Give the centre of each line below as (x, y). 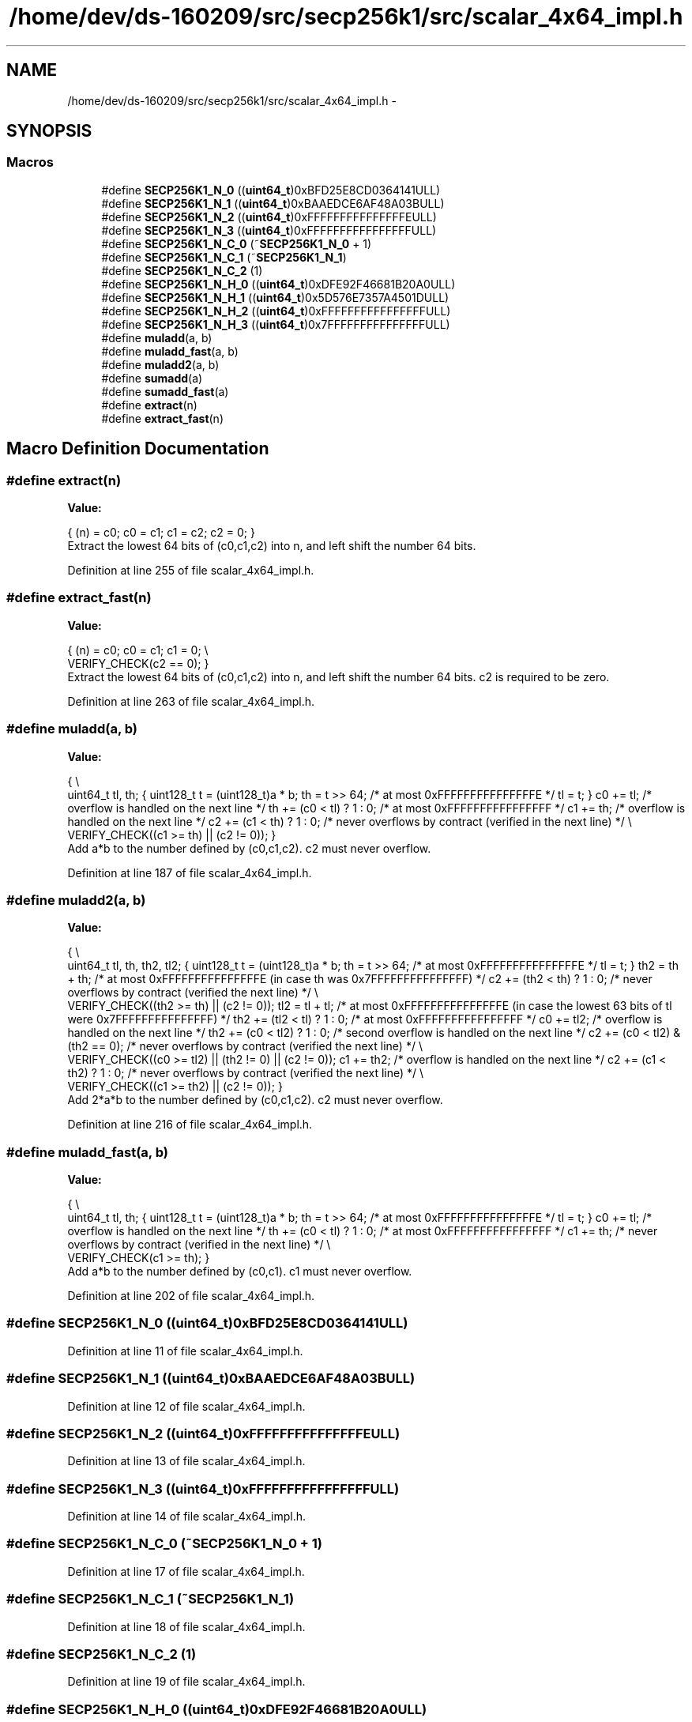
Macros (30, 162)
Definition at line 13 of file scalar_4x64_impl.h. (186, 1461)
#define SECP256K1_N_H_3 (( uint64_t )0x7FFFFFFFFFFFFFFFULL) (276, 324)
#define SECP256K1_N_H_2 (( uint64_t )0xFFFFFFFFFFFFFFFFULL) (276, 311)
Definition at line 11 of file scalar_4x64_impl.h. (185, 1351)
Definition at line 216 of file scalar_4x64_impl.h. (190, 1125)
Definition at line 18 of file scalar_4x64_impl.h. (186, 1626)
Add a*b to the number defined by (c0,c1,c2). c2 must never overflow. (249, 848)
